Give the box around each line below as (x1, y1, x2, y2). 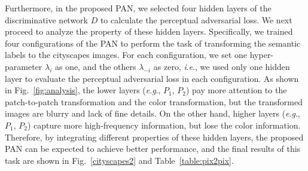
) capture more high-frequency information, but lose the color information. (27, 118, 301, 131)
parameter (5, 60, 42, 72)
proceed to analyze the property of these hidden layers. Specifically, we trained (5, 25, 293, 38)
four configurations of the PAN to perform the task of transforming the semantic (5, 36, 301, 49)
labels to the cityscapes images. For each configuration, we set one (5, 48, 248, 61)
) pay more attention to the (186, 84, 287, 96)
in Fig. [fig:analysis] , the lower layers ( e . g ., (5, 84, 161, 96)
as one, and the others (54, 60, 136, 72)
